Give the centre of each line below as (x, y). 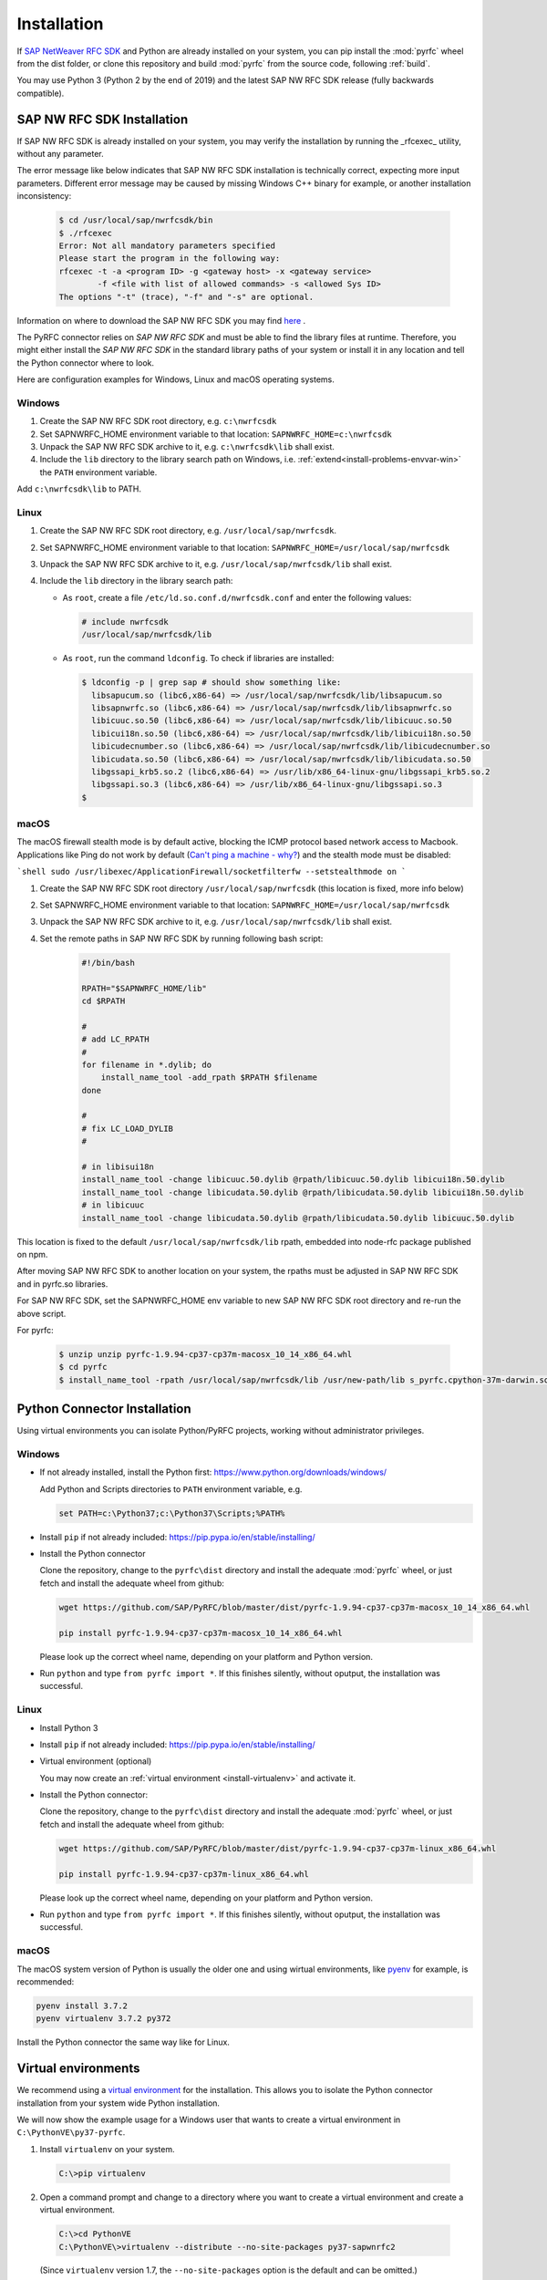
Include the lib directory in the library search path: (136, 581)
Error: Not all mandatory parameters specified (167, 245)
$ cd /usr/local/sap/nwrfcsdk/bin (136, 220)
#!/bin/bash (108, 963)
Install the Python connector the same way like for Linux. (123, 2042)
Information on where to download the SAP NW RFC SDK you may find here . (161, 320)
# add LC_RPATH (115, 1039)
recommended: (46, 1981)
